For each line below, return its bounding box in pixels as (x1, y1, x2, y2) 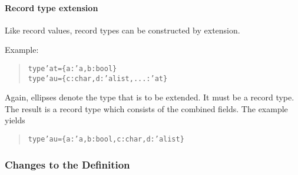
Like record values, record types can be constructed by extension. (5, 23, 240, 36)
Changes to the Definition (5, 157, 130, 171)
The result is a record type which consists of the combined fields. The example (5, 102, 288, 115)
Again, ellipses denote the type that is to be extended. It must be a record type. (5, 91, 294, 103)
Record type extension (5, 1, 98, 14)
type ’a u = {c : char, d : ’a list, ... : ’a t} (28, 74, 168, 83)
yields (5, 114, 25, 126)
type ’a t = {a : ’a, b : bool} (28, 64, 117, 73)
